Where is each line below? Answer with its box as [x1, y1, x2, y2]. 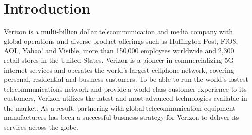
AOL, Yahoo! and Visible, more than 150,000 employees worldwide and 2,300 [4, 45, 234, 56]
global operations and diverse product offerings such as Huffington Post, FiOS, [4, 36, 238, 46]
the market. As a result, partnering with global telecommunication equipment [4, 102, 235, 113]
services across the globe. [4, 122, 78, 132]
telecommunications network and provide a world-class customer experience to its [4, 83, 247, 94]
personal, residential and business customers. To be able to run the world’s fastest [4, 74, 248, 84]
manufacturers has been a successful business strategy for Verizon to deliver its [4, 112, 239, 122]
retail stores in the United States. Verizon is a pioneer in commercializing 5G [4, 55, 234, 65]
